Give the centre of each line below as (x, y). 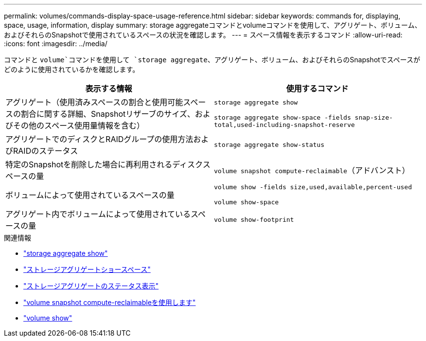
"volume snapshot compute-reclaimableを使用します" (110, 302)
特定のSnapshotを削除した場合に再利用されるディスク (104, 164)
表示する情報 (109, 89)
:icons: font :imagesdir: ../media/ (56, 44)
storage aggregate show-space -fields (283, 117)
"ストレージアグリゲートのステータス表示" (91, 286)
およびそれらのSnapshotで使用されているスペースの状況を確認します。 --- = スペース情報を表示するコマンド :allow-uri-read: (203, 35)
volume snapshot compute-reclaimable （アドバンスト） (312, 170)
